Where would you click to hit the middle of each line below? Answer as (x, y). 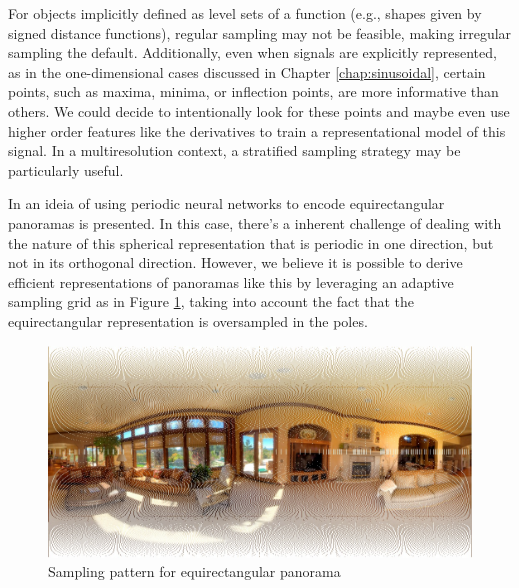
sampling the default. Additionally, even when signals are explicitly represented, (252, 52)
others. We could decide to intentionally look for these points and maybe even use (259, 110)
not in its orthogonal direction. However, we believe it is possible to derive (235, 262)
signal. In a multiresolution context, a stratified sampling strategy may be (234, 150)
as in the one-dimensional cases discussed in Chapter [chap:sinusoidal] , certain (247, 71)
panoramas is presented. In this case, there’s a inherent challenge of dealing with (255, 222)
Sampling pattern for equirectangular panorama (194, 571)
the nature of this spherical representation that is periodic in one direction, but (251, 242)
